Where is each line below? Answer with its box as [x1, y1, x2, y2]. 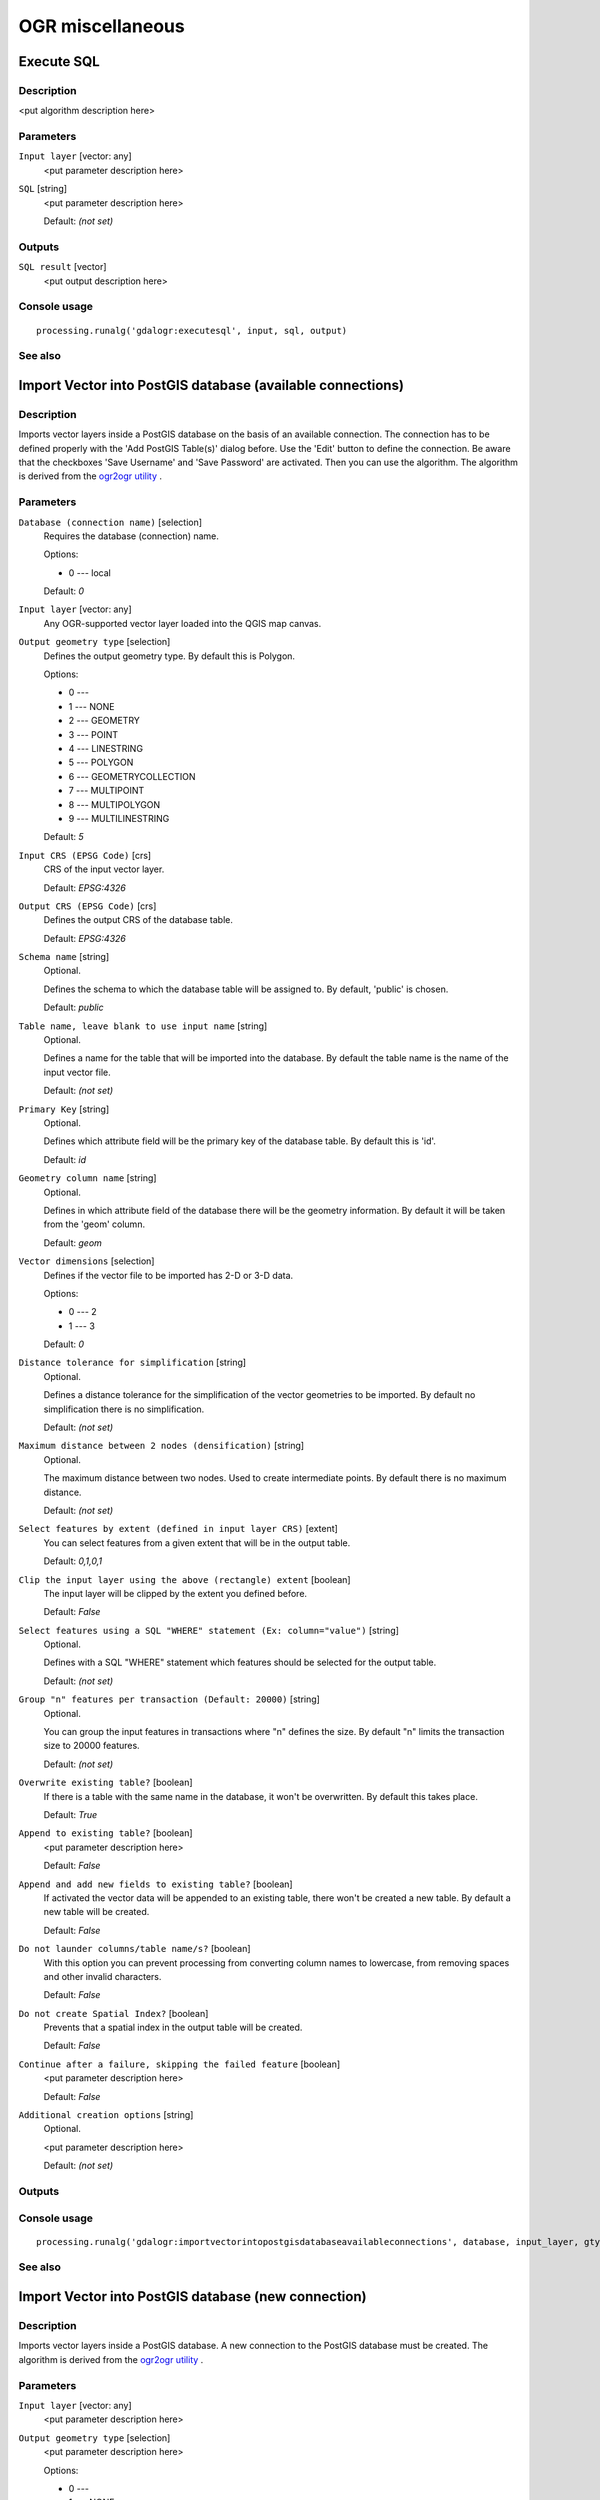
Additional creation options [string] [18, 2109, 194, 2121]
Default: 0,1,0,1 [43, 1555, 103, 1567]
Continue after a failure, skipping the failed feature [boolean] [18, 2058, 341, 2070]
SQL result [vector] [18, 261, 107, 273]
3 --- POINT [68, 728, 119, 740]
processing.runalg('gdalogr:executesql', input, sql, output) [36, 325, 348, 336]
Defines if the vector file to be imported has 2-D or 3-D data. [43, 1269, 294, 1281]
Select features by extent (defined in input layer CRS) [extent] [18, 1523, 339, 1535]
